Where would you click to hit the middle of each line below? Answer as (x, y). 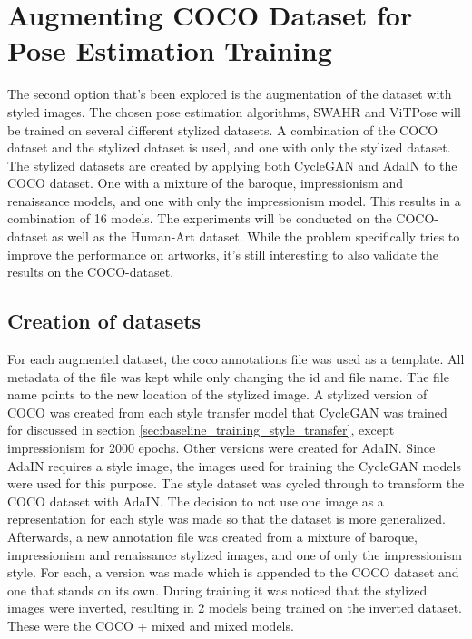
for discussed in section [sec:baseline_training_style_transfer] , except (201, 430)
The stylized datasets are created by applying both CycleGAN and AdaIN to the (232, 165)
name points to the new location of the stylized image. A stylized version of (217, 394)
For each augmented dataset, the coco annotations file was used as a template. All (236, 359)
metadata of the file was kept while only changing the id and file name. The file (228, 376)
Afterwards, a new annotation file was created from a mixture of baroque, (212, 536)
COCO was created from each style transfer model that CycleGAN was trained (227, 412)
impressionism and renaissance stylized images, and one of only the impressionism (235, 554)
